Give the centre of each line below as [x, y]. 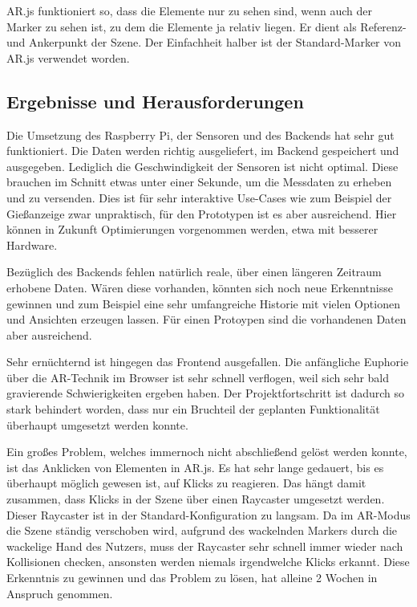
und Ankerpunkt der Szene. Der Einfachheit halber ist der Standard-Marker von [204, 42]
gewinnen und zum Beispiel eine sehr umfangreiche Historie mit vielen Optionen [203, 303]
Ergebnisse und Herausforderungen [155, 101]
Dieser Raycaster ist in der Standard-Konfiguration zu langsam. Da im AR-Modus [208, 514]
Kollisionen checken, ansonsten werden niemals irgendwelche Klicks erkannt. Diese [208, 562]
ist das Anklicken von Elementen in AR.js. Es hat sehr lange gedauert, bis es [195, 467]
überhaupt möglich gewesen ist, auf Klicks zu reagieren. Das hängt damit [186, 483]
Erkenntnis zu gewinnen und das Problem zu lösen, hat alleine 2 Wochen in [192, 578]
